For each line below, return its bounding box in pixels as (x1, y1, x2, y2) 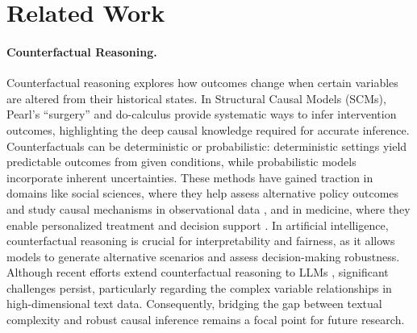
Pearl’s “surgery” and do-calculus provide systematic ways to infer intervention (6, 106, 397, 123)
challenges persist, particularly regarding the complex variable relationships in (6, 279, 392, 296)
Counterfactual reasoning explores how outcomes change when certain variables (6, 74, 398, 91)
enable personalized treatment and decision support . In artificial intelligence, (6, 216, 389, 233)
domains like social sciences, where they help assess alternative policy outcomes (6, 185, 399, 202)
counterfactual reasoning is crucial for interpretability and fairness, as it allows (6, 232, 395, 249)
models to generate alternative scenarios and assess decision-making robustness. (6, 248, 400, 264)
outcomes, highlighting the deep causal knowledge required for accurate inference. (6, 121, 410, 138)
